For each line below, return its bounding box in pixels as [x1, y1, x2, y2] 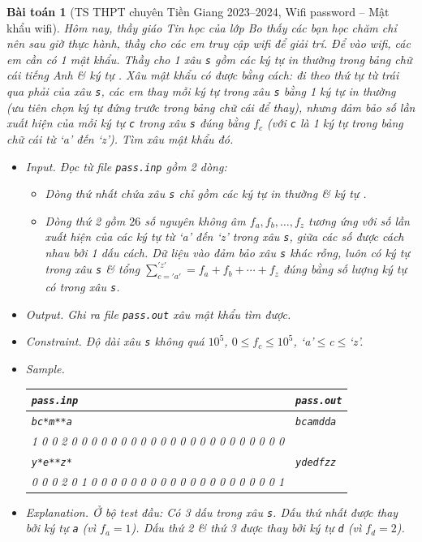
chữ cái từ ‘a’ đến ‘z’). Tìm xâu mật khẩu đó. [6, 130, 234, 147]
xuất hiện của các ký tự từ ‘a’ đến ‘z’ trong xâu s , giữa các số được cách [45, 228, 404, 245]
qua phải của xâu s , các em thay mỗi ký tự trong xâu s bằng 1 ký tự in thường [6, 83, 396, 100]
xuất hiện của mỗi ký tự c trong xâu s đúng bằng [6, 114, 250, 131]
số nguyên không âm [144, 212, 246, 229]
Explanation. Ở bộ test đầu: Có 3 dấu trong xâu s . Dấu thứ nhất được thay [25, 503, 398, 520]
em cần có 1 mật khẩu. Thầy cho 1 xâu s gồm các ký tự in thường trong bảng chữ [6, 50, 412, 67]
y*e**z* [31, 456, 72, 468]
